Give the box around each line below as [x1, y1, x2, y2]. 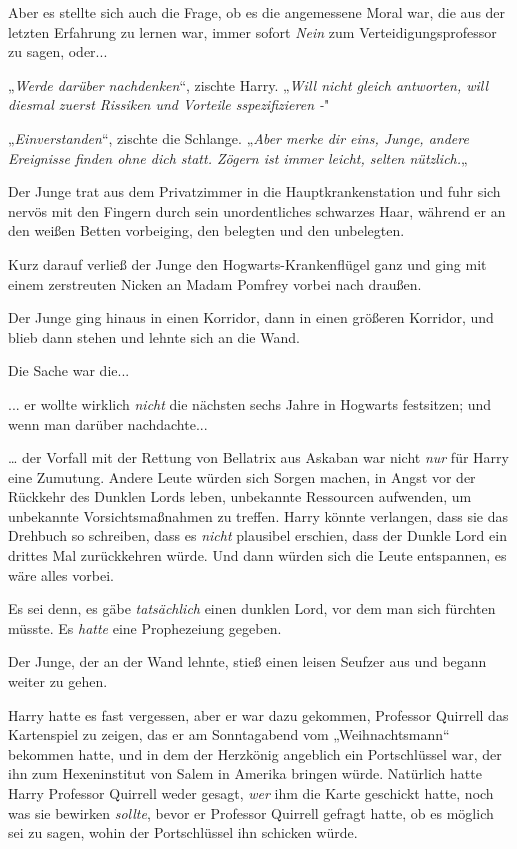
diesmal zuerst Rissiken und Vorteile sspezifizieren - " [8, 94, 330, 115]
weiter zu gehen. [8, 671, 108, 692]
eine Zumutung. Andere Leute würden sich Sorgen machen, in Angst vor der [8, 466, 476, 487]
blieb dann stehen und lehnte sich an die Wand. [8, 326, 300, 347]
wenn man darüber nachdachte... [8, 413, 208, 434]
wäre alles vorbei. [8, 564, 114, 585]
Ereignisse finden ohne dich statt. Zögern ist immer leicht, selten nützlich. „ [8, 147, 468, 168]
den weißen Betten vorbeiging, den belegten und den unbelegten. [8, 220, 405, 241]
